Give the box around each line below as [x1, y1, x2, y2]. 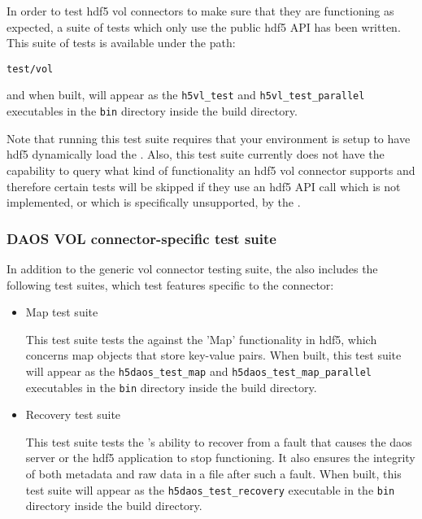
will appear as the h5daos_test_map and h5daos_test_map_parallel [25, 362, 372, 379]
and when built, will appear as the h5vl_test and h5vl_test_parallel [7, 86, 365, 103]
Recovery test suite [25, 406, 121, 423]
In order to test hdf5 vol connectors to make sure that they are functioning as [7, 2, 394, 19]
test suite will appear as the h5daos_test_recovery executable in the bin [25, 481, 395, 498]
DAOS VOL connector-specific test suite [7, 228, 276, 248]
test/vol [7, 63, 54, 75]
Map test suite [25, 303, 98, 321]
